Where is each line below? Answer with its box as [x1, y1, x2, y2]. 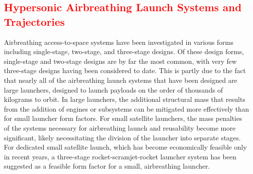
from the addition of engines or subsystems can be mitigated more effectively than [4, 103, 249, 114]
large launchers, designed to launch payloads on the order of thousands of [4, 84, 223, 95]
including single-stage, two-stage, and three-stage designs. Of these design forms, [4, 46, 244, 57]
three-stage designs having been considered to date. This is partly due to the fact [4, 65, 246, 76]
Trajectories [4, 14, 65, 29]
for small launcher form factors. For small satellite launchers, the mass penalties [4, 113, 242, 123]
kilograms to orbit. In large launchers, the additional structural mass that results [4, 94, 245, 104]
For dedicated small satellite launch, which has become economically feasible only [4, 142, 247, 152]
